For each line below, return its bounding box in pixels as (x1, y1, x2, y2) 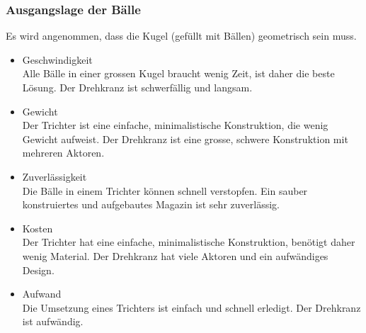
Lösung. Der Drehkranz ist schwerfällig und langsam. (22, 80, 253, 94)
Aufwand (22, 286, 62, 301)
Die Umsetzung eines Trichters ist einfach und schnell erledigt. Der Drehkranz (22, 300, 361, 315)
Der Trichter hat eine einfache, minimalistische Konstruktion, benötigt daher (22, 235, 355, 249)
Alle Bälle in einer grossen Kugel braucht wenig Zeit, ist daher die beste (22, 66, 335, 81)
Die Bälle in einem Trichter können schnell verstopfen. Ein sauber (22, 183, 308, 198)
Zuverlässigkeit (22, 169, 87, 184)
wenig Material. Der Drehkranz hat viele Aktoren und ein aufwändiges (22, 248, 328, 263)
